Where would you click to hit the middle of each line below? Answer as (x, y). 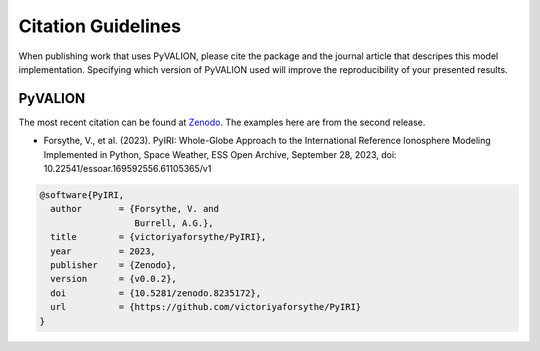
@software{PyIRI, (82, 195)
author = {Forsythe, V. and (135, 209)
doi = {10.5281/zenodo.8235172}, (156, 293)
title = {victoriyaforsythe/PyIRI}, (158, 237)
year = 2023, (103, 251)
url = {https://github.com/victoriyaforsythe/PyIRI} (206, 307)
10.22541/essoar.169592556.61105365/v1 (127, 169)
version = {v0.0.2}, (113, 279)
